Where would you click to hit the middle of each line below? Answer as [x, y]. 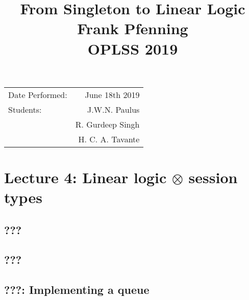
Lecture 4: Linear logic [85, 177]
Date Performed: [38, 94]
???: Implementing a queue [77, 290]
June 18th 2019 [112, 94]
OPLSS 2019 [133, 48]
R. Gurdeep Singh [107, 124]
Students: [25, 109]
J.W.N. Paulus [114, 109]
